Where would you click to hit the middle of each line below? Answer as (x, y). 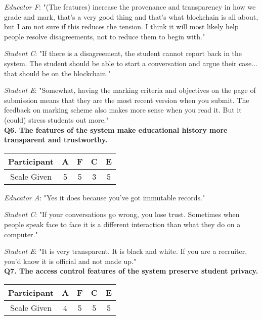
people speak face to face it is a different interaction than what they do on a (122, 224)
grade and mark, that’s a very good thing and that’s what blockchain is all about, (131, 16)
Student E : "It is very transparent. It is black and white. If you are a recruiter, (126, 251)
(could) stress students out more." (56, 119)
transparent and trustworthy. (56, 140)
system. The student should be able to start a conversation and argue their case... (131, 63)
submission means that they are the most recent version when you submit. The (127, 100)
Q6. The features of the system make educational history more (116, 129)
